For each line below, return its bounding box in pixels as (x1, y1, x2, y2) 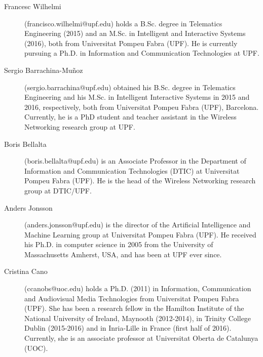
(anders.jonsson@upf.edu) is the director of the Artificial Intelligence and (24, 219, 251, 230)
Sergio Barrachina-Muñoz (4, 64, 83, 75)
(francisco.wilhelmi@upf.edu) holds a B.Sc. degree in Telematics (24, 18, 222, 28)
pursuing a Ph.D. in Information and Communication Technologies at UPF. (24, 48, 259, 58)
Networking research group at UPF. (24, 121, 135, 132)
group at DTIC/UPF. (24, 185, 92, 195)
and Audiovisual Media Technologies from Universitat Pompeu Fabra (24, 293, 239, 303)
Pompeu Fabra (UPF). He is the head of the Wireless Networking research (24, 175, 256, 186)
